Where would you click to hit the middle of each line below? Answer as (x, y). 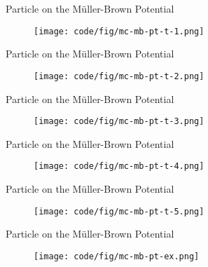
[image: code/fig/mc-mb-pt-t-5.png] (119, 211)
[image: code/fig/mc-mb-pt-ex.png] (117, 256)
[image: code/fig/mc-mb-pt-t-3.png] (119, 122)
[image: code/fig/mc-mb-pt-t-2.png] (119, 76)
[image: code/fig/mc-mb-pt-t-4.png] (119, 166)
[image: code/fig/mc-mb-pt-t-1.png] (119, 31)
